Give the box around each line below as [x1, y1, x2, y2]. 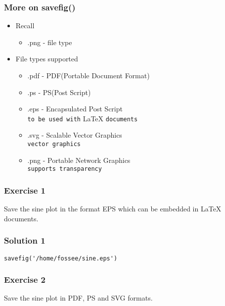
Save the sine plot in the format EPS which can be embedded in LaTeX [4, 204, 222, 214]
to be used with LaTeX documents [27, 113, 138, 123]
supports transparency [27, 165, 102, 173]
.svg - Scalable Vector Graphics [27, 130, 122, 140]
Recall [15, 20, 35, 31]
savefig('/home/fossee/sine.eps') [4, 255, 118, 262]
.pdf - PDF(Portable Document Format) [27, 70, 150, 80]
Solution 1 [4, 234, 45, 247]
